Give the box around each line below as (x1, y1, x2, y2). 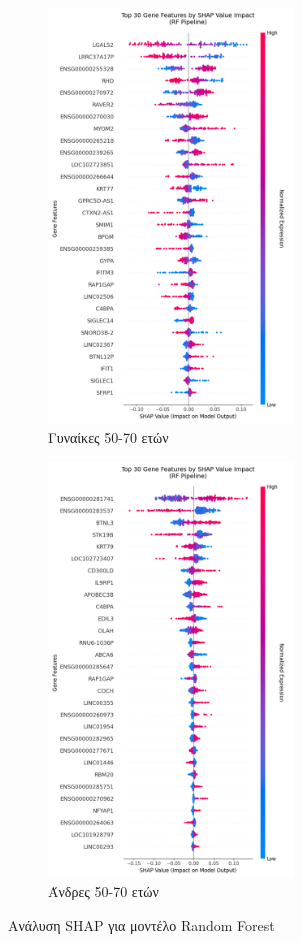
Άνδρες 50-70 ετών (48, 881, 159, 902)
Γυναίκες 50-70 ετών (48, 427, 169, 448)
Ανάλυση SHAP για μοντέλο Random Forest (8, 914, 275, 935)
